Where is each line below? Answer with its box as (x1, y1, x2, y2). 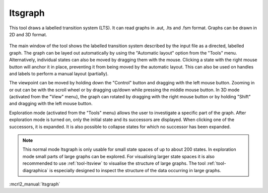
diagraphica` (22, 167, 49, 173)
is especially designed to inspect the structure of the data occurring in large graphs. (49, 167, 221, 173)
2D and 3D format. (9, 31, 47, 37)
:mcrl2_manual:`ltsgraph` (9, 181, 61, 187)
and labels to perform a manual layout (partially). (9, 70, 109, 76)
